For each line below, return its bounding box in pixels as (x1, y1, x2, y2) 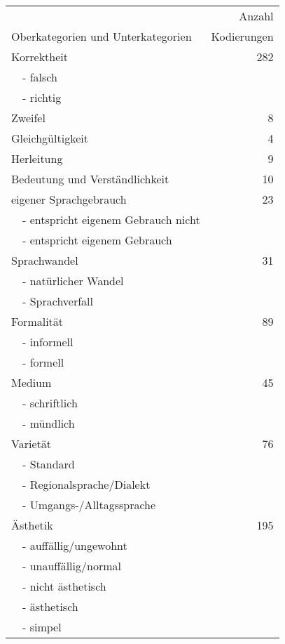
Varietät (11, 435, 51, 452)
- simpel (22, 619, 62, 635)
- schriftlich (22, 395, 78, 411)
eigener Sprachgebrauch (11, 191, 127, 207)
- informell (22, 334, 74, 350)
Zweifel (11, 110, 46, 126)
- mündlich (22, 415, 75, 431)
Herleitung (11, 150, 63, 166)
